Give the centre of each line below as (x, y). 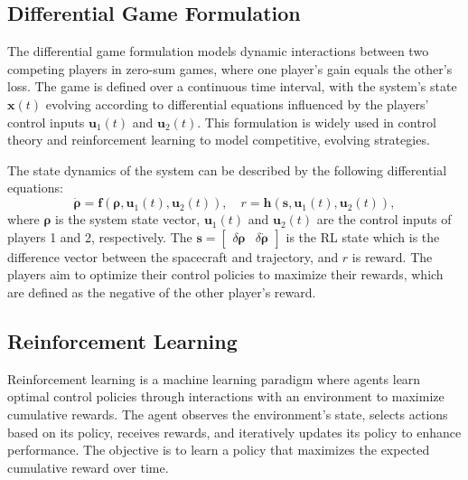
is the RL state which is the (363, 236)
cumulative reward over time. (88, 467)
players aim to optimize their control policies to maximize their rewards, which (225, 274)
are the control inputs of (384, 219)
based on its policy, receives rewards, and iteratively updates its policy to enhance (234, 432)
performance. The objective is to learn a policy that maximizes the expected (219, 450)
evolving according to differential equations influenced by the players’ (237, 104)
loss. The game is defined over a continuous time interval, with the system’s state (232, 86)
